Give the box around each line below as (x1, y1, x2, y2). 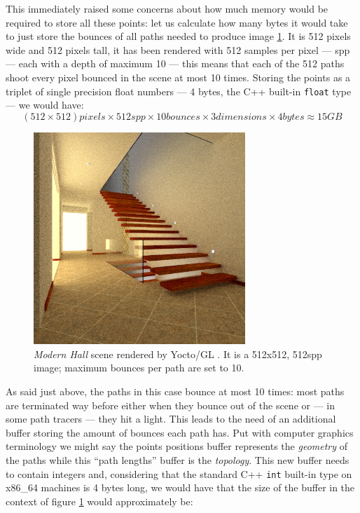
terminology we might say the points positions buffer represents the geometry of (6, 439, 348, 453)
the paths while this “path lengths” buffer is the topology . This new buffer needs (6, 452, 349, 467)
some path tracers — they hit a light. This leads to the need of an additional (6, 411, 336, 426)
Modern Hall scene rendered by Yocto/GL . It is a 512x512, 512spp (34, 346, 322, 361)
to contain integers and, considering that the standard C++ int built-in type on (6, 466, 352, 481)
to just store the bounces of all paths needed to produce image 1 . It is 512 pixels (6, 29, 351, 43)
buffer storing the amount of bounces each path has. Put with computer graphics (6, 425, 354, 439)
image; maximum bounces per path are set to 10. (34, 360, 244, 375)
